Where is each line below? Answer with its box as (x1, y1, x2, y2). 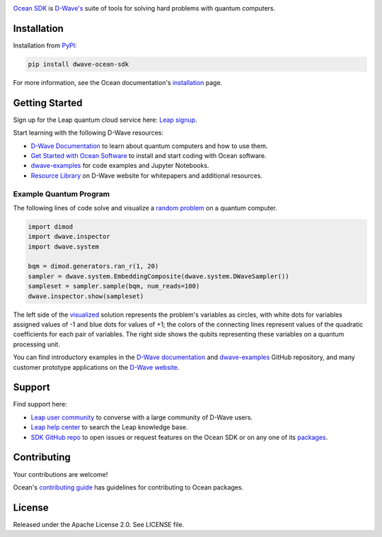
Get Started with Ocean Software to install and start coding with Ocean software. (30, 151, 267, 159)
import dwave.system (28, 242, 99, 251)
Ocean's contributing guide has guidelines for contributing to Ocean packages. (13, 482, 244, 492)
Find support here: (13, 400, 67, 409)
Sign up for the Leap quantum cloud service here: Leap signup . (13, 115, 197, 124)
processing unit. (13, 340, 60, 349)
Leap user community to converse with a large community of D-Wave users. (30, 413, 253, 422)
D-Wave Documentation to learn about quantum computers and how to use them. (30, 142, 268, 150)
